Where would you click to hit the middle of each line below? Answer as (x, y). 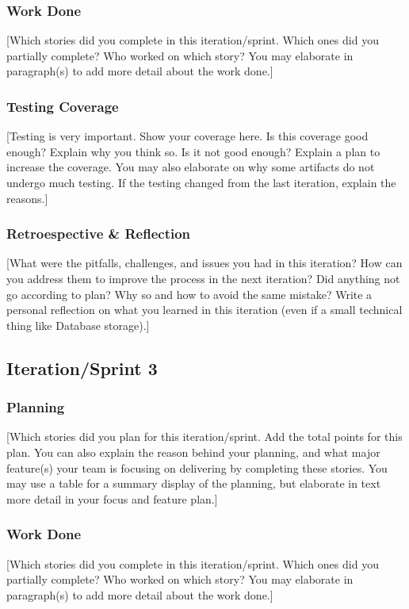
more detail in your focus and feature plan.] (112, 498)
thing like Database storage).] (78, 325)
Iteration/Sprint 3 (82, 368)
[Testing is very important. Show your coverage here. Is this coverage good (187, 136)
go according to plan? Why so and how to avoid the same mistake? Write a (189, 294)
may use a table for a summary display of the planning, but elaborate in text (194, 483)
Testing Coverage (63, 106)
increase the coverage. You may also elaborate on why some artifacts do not (191, 167)
